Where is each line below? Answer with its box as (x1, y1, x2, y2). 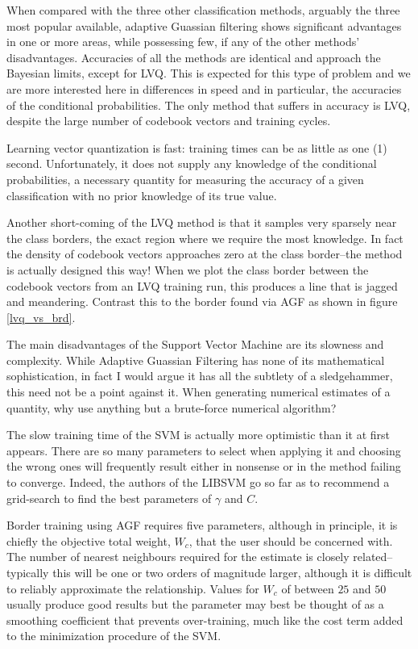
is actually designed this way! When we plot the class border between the (6, 261, 369, 278)
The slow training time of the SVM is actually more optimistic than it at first (6, 426, 391, 443)
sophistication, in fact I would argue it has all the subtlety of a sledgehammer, (6, 367, 393, 384)
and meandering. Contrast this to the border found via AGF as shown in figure (6, 293, 398, 310)
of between (281, 580, 334, 597)
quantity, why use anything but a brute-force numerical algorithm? (6, 399, 337, 416)
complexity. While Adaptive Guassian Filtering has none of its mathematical (6, 351, 385, 368)
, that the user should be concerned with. (188, 532, 393, 549)
